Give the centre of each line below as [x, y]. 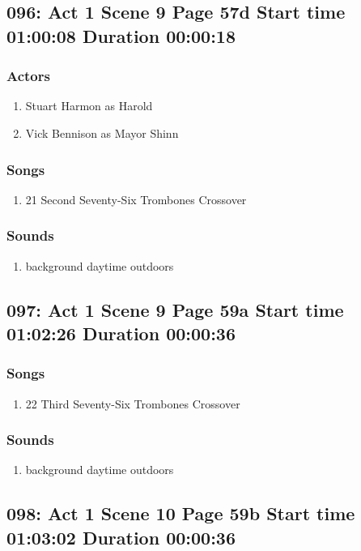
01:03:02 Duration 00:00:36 [121, 537]
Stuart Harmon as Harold [89, 106]
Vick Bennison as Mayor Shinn [102, 132]
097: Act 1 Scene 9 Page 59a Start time [175, 309]
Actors [28, 76]
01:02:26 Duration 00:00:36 [121, 333]
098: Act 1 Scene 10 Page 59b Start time [181, 513]
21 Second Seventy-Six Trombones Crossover [136, 199]
